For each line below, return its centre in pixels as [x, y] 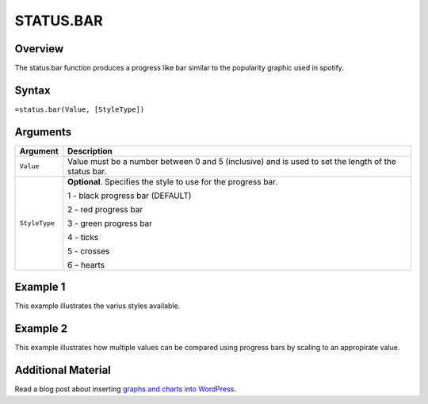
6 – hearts [86, 265]
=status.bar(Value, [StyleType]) [80, 109]
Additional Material [63, 370]
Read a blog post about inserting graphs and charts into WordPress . [126, 389]
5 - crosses [89, 251]
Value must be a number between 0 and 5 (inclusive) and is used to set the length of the [232, 161]
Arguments [43, 132]
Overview [39, 49]
